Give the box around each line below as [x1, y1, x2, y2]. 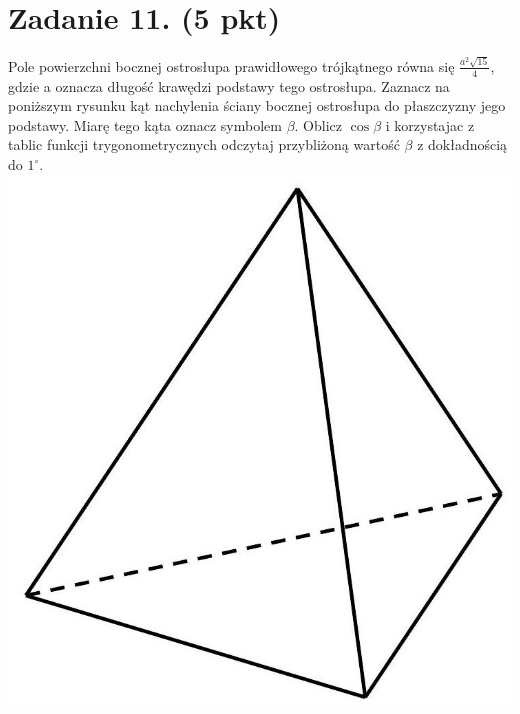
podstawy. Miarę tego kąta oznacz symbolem [8, 114, 282, 135]
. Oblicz [294, 114, 343, 135]
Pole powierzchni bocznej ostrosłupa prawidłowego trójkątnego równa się [8, 55, 455, 76]
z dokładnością [417, 134, 508, 155]
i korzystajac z [385, 114, 475, 135]
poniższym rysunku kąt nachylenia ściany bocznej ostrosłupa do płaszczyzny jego [8, 95, 506, 116]
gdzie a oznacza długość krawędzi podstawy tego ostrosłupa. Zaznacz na [8, 75, 450, 96]
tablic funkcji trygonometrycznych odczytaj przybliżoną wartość [8, 134, 400, 155]
